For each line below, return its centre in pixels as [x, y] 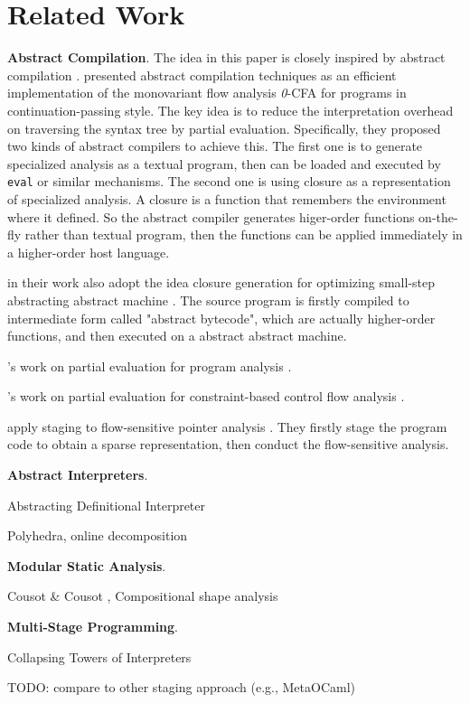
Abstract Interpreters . [78, 475]
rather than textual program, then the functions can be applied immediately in [244, 234]
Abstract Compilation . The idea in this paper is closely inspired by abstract [226, 57]
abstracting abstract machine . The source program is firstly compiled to [208, 300]
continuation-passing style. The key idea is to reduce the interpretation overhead [230, 110]
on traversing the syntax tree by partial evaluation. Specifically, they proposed [224, 128]
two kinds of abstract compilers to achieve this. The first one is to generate [215, 146]
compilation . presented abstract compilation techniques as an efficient [202, 75]
